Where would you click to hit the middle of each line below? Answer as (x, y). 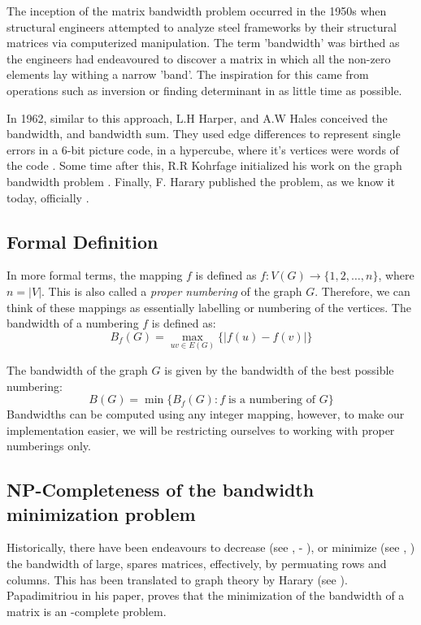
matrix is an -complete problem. (87, 611)
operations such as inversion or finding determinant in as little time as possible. (204, 90)
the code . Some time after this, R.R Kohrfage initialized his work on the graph (204, 165)
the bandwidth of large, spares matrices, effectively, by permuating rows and (197, 564)
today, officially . (48, 197)
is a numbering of (271, 400)
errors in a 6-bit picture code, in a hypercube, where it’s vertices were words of (203, 149)
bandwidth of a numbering (73, 323)
